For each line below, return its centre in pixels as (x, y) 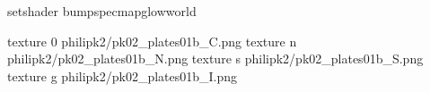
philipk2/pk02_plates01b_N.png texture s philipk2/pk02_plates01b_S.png (215, 59)
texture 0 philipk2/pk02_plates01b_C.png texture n (152, 41)
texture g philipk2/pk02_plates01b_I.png (123, 75)
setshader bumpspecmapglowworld (102, 11)
